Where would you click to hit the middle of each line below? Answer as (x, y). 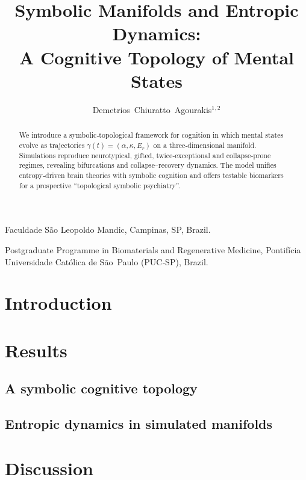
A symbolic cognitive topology (101, 388)
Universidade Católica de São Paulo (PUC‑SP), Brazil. (107, 261)
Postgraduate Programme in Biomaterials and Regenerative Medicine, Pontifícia (153, 249)
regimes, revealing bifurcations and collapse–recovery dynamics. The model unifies (148, 165)
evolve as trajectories (52, 145)
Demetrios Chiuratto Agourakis (152, 109)
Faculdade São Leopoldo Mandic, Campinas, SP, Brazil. (108, 229)
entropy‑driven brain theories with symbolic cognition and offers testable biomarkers (151, 175)
